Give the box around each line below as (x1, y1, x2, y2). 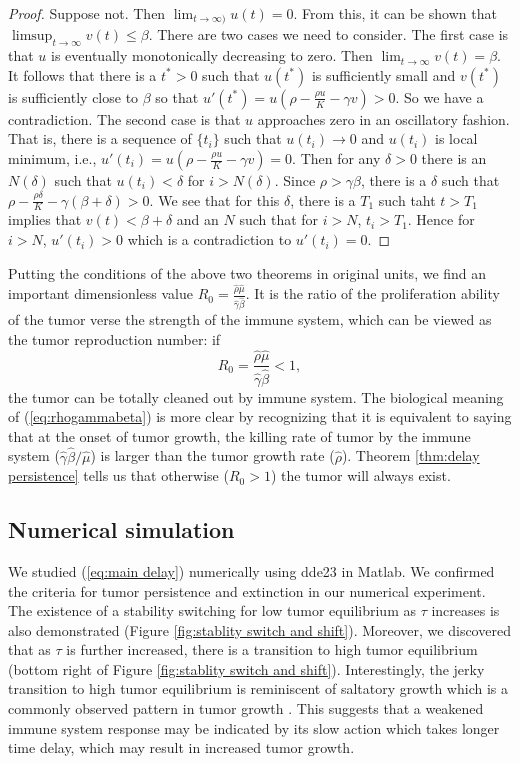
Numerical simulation (8, 514, 235, 545)
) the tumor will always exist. (270, 465, 451, 486)
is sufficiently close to (8, 86, 139, 107)
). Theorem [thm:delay (341, 445, 480, 466)
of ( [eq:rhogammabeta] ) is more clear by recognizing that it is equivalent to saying (8, 406, 512, 427)
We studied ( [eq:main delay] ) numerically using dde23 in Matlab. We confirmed (8, 560, 495, 581)
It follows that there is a (8, 64, 157, 85)
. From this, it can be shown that (293, 3, 497, 23)
